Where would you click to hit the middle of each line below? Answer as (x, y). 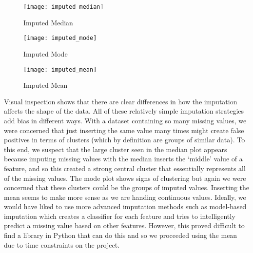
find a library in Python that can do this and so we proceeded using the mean (121, 235)
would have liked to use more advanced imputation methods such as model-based (125, 206)
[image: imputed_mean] (60, 69)
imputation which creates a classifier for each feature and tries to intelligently (120, 216)
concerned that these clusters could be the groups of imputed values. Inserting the (127, 187)
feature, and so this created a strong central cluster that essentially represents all (125, 168)
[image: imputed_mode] (60, 38)
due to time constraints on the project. (62, 244)
